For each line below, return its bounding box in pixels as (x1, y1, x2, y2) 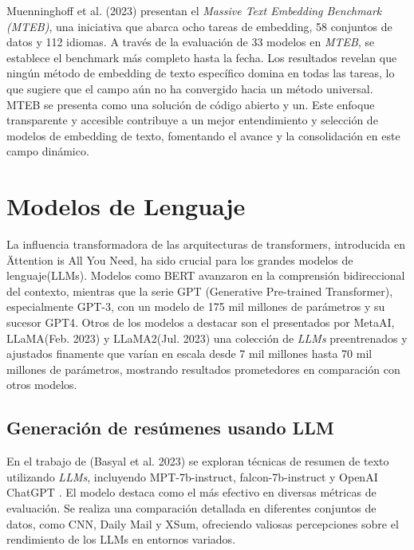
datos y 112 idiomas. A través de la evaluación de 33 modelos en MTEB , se (6, 33, 375, 50)
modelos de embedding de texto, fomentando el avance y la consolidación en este (6, 127, 400, 143)
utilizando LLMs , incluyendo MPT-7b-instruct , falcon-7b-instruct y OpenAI (6, 468, 378, 485)
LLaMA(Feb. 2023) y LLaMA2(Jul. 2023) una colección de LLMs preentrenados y (6, 329, 408, 346)
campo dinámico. (6, 143, 89, 159)
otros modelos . (6, 376, 77, 393)
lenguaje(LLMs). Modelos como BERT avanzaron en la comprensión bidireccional (6, 267, 405, 284)
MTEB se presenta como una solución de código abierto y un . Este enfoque (6, 96, 375, 112)
